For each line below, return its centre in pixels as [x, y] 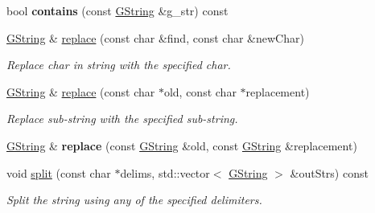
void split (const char [59, 172]
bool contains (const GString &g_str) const [117, 10]
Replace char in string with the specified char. [119, 65]
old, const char [200, 91]
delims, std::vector [165, 172]
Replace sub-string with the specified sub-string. [122, 119]
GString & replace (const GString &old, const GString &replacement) [182, 145]
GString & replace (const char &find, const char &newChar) [155, 37]
